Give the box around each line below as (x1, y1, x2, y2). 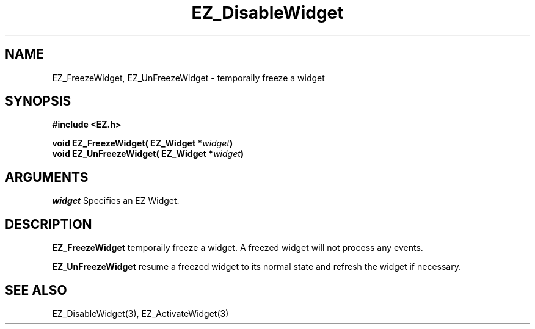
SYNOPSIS (5, 93, 71, 109)
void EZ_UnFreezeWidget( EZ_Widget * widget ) (52, 148, 244, 159)
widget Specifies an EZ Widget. (52, 195, 180, 206)
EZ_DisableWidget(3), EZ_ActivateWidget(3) (52, 308, 229, 319)
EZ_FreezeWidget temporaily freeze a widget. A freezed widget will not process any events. (52, 242, 423, 253)
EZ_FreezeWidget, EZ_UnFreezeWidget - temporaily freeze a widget (52, 72, 325, 83)
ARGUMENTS (5, 169, 89, 185)
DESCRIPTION (5, 216, 92, 232)
